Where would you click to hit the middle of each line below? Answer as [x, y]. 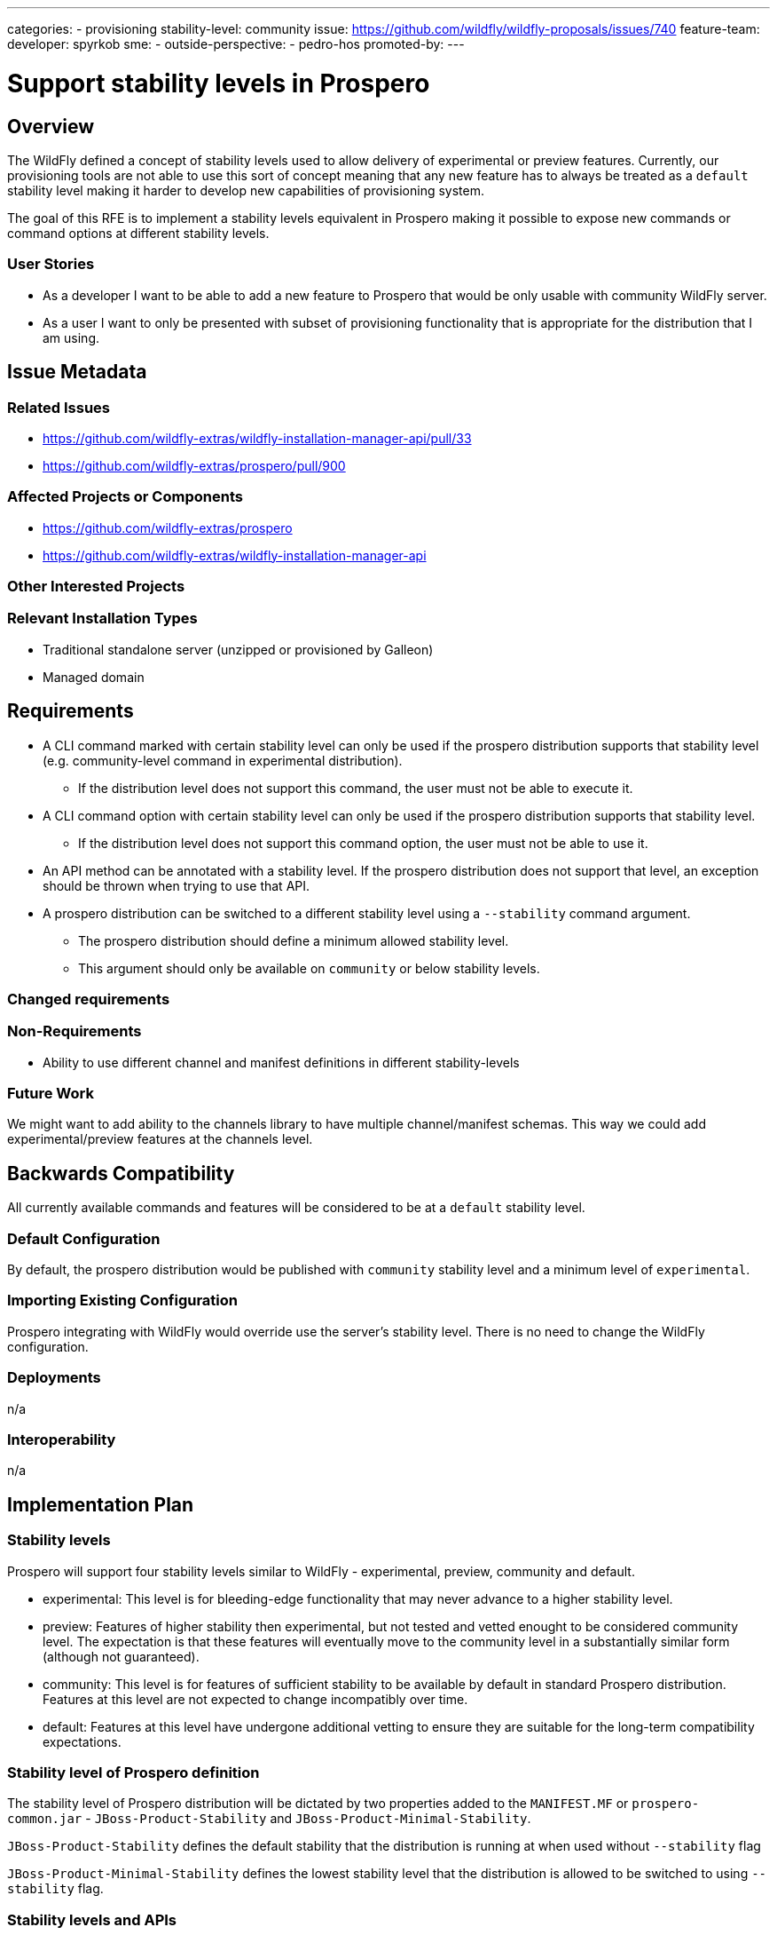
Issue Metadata [77, 372]
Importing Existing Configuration [123, 1301]
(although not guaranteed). [121, 1656]
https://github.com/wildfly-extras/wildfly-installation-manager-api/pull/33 [257, 438]
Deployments [54, 1378]
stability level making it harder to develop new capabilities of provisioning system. [246, 190]
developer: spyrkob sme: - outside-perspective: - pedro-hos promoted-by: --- [236, 44]
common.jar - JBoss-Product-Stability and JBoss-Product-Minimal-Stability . [269, 1819]
